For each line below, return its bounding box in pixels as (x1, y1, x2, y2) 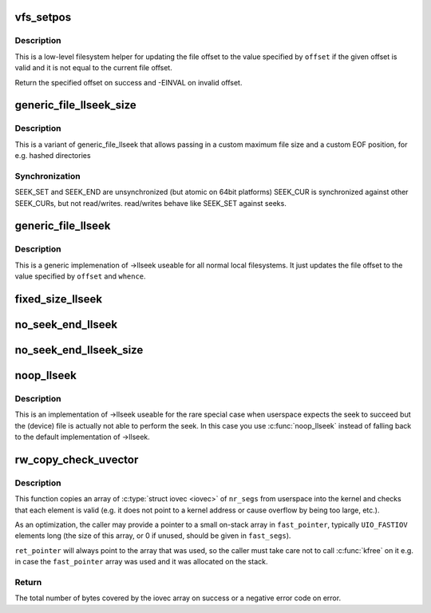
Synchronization (14, 170, 81, 181)
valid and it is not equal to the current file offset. (14, 63, 173, 73)
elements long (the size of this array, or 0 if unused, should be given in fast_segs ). (14, 531, 291, 540)
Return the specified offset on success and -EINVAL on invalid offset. (14, 77, 243, 87)
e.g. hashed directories (14, 151, 91, 160)
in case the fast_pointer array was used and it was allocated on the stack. (14, 557, 268, 567)
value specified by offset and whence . (14, 271, 147, 281)
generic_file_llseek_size (14, 98, 137, 112)
